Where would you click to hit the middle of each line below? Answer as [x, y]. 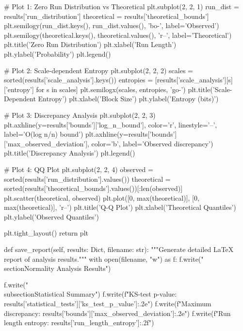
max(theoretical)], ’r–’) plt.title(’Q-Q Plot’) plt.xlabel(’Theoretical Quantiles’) [120, 207]
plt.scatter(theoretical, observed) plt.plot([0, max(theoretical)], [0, [102, 197]
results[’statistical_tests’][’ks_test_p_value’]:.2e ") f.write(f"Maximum [108, 304]
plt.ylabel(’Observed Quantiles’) [51, 216]
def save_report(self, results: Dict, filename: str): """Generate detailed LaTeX [119, 249]
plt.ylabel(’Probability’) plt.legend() [57, 54]
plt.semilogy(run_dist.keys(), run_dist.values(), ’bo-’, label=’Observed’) [112, 25]
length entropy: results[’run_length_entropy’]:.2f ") [79, 323]
